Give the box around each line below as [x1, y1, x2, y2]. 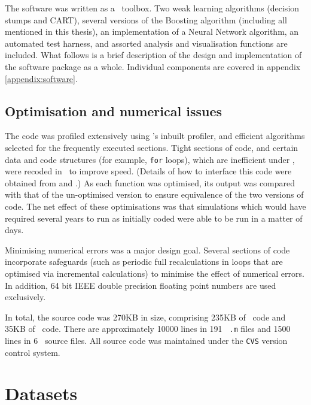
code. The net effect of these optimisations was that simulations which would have [5, 200, 306, 212]
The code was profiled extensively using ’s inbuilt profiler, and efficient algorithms [5, 129, 305, 142]
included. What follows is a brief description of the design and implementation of [5, 49, 302, 61]
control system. [5, 346, 60, 358]
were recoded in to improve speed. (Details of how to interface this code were [5, 165, 292, 177]
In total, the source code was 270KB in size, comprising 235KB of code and [5, 310, 286, 323]
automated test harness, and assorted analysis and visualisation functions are [5, 37, 288, 49]
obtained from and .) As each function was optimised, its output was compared [5, 176, 295, 189]
